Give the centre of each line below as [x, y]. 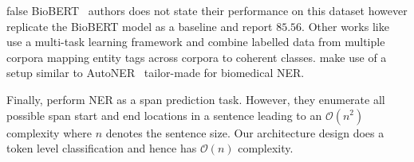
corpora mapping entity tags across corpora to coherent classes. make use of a [197, 57]
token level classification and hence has [102, 148]
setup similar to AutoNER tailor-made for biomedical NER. [156, 73]
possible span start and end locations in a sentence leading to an [164, 115]
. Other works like [345, 26]
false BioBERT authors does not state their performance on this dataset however [207, 10]
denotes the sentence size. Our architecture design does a [245, 132]
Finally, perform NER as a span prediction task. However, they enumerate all [196, 99]
